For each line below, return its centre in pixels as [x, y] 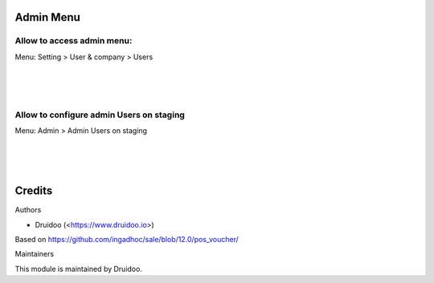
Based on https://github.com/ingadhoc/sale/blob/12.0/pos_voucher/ [127, 239]
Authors [28, 210]
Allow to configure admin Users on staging [100, 115]
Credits [34, 191]
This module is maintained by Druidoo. [78, 269]
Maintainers [35, 254]
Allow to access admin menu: [74, 41]
